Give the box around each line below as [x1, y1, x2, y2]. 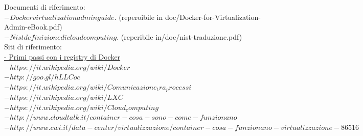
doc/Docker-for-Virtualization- [165, 11, 261, 22]
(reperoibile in [119, 11, 163, 22]
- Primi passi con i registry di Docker [4, 51, 121, 62]
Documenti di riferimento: [4, 2, 85, 12]
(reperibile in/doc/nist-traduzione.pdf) [121, 31, 242, 42]
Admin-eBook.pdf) [4, 21, 62, 32]
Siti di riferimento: [4, 41, 62, 52]
